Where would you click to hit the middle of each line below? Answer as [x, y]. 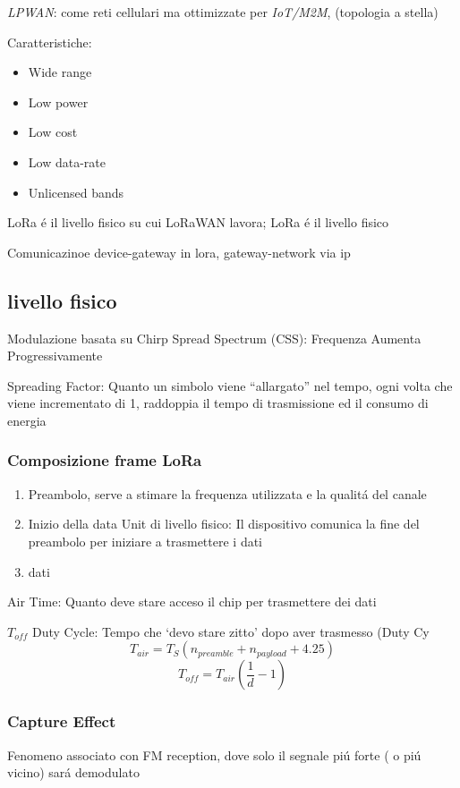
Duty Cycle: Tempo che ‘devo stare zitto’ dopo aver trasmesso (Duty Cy [231, 631]
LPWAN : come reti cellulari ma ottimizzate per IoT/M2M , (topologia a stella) [223, 12]
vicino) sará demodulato [73, 772]
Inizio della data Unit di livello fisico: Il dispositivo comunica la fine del [224, 524]
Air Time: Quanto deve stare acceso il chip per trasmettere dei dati [192, 602]
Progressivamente [55, 356]
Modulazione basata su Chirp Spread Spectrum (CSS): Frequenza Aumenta [214, 338]
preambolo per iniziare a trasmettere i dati [145, 541]
